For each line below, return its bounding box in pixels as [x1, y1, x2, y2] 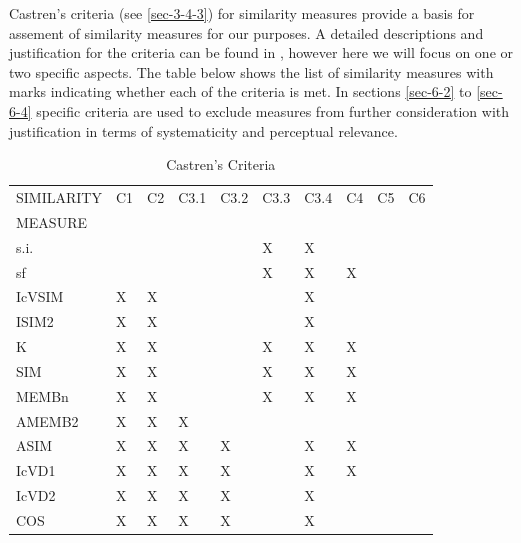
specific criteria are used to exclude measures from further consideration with [36, 100, 510, 121]
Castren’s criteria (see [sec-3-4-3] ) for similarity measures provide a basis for [9, 3, 475, 23]
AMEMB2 [16, 410, 79, 431]
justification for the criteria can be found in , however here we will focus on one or [9, 42, 514, 63]
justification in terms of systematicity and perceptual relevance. [9, 120, 398, 141]
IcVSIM [16, 286, 64, 307]
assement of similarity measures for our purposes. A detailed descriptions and [9, 22, 484, 43]
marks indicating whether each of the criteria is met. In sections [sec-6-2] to [9, 81, 472, 102]
